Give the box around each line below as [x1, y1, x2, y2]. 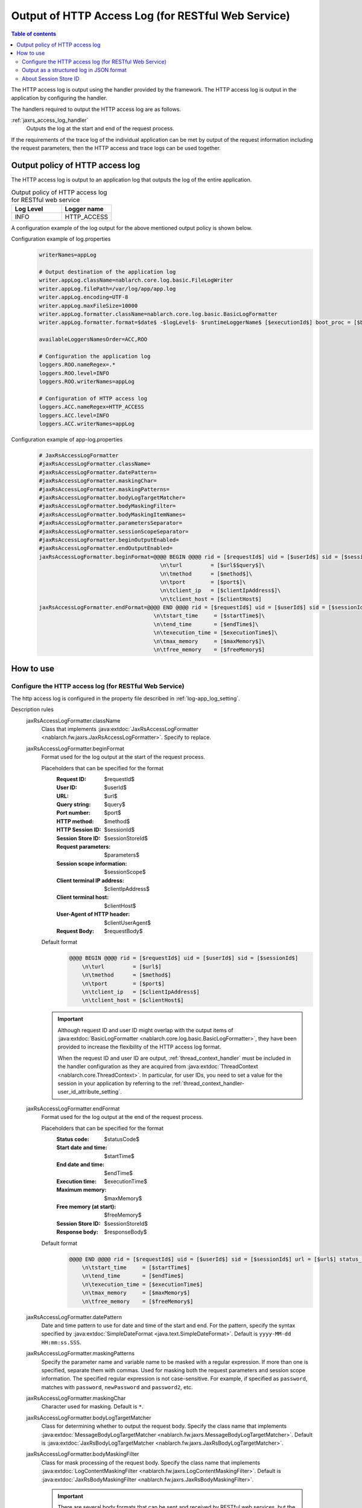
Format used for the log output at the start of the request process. [41, 753, 205, 761]
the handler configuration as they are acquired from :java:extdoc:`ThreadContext [57, 1063, 259, 1070]
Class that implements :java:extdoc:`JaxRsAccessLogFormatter [41, 725, 198, 732]
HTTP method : [56, 817, 94, 825]
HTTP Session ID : [56, 826, 101, 834]
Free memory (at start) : [56, 1203, 116, 1211]
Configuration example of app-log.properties [11, 436, 123, 443]
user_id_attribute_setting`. [57, 1088, 122, 1095]
